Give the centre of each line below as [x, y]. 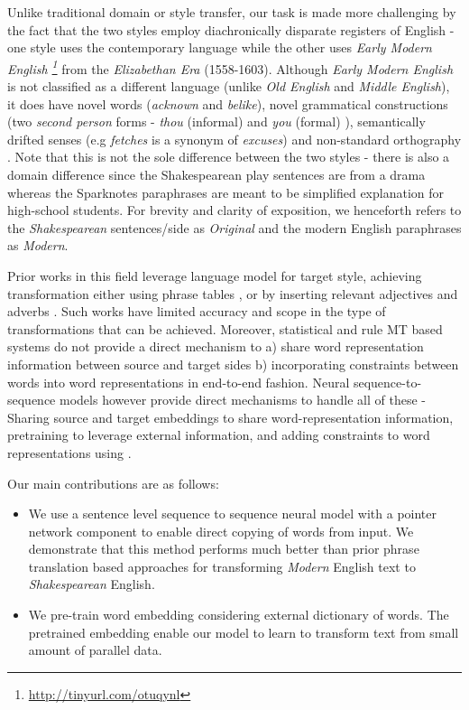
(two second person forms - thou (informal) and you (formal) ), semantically [216, 121]
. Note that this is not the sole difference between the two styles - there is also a [229, 157]
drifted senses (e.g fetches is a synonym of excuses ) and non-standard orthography [234, 139]
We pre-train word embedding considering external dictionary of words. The [239, 615]
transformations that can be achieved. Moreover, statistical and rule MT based [225, 328]
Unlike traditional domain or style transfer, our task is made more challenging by [232, 12]
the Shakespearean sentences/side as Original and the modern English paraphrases [234, 227]
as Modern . [38, 245]
